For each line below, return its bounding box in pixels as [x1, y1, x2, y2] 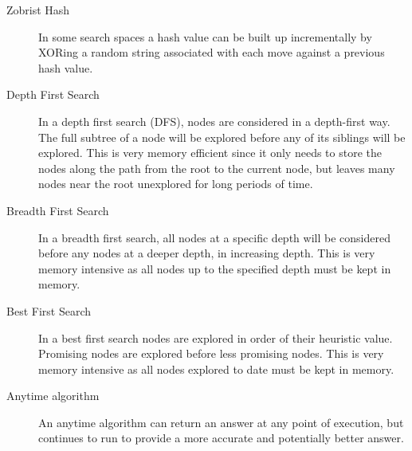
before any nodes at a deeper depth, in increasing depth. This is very [38, 245, 375, 261]
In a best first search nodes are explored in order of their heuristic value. [38, 329, 393, 346]
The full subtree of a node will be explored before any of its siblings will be [38, 128, 406, 145]
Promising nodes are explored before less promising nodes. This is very [38, 345, 384, 362]
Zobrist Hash [6, 2, 70, 18]
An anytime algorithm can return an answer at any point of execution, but [38, 414, 404, 430]
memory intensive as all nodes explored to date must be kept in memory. [38, 360, 394, 377]
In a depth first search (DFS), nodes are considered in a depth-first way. [38, 112, 390, 129]
